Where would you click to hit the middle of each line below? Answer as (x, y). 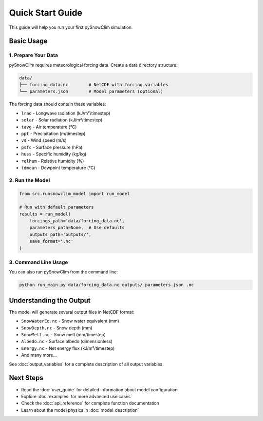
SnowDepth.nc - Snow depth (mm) (57, 328)
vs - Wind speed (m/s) (44, 140)
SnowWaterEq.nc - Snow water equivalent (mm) (70, 321)
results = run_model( (45, 214)
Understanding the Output (50, 300)
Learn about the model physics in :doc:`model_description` (80, 410)
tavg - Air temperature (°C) (49, 127)
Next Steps (26, 378)
